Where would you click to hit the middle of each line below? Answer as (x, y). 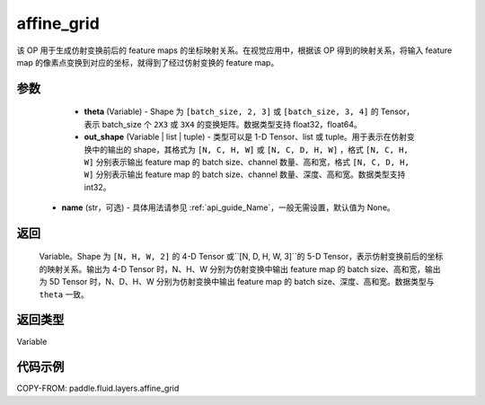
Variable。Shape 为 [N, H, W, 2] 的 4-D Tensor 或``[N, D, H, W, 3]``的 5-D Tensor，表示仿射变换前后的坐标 (241, 257)
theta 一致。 (64, 294)
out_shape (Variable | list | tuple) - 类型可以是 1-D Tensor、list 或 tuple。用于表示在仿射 (246, 137)
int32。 (97, 187)
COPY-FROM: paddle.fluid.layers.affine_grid (98, 388)
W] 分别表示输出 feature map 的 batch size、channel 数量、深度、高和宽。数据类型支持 (245, 174)
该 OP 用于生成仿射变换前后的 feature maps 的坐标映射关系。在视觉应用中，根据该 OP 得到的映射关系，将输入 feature (234, 50)
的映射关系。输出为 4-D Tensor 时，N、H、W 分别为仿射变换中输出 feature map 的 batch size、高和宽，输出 (240, 269)
